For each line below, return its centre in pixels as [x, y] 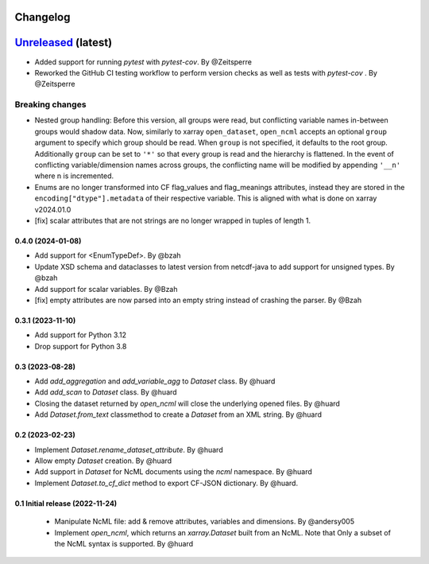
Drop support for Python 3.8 [81, 346]
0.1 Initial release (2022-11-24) [66, 503]
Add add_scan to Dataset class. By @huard [106, 392]
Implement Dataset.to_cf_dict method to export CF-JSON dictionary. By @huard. [166, 483]
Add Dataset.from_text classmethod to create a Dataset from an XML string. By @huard [178, 414]
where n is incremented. [74, 176]
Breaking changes [50, 105]
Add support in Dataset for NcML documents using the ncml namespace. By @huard [174, 472]
